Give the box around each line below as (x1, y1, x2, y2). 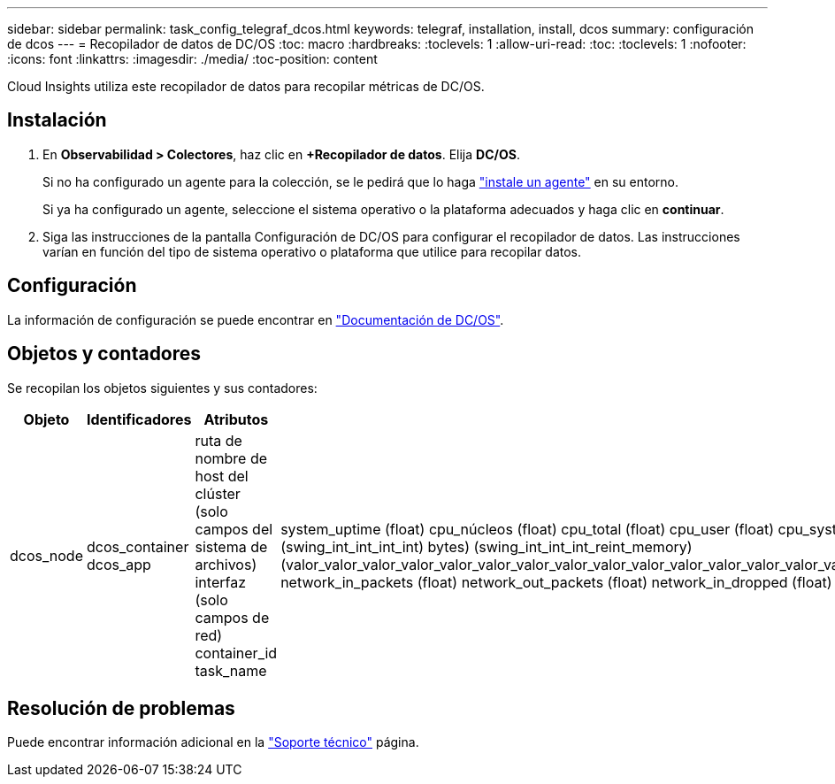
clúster (195, 484, 241, 503)
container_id (195, 643, 278, 662)
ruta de (195, 431, 242, 450)
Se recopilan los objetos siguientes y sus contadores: (7, 380, 318, 396)
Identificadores (86, 410, 192, 428)
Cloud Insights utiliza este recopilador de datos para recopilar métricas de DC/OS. (7, 79, 485, 94)
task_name (195, 661, 267, 680)
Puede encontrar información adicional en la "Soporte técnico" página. (7, 734, 419, 750)
